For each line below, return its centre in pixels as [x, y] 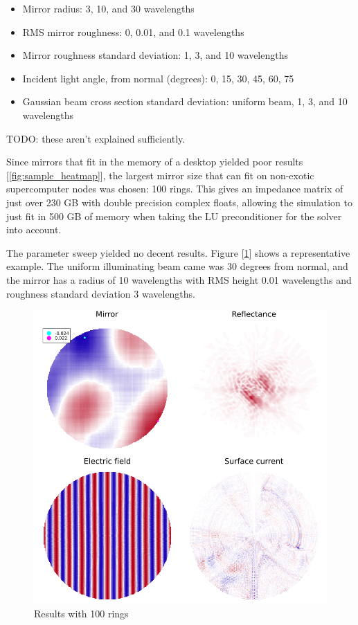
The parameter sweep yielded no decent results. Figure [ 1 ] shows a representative [178, 252]
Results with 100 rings [81, 614]
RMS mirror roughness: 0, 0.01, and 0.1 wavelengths [133, 31]
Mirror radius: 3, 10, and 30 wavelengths [108, 8]
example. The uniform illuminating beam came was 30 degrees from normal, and [177, 266]
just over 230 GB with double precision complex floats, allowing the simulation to [180, 202]
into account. [34, 229]
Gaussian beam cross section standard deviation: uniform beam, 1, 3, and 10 [185, 101]
